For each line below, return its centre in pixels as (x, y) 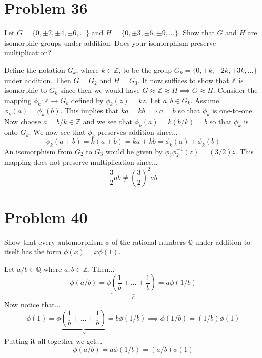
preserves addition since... (138, 132)
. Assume (205, 100)
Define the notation (35, 69)
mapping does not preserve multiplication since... (81, 162)
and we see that (107, 121)
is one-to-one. (233, 111)
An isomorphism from (38, 151)
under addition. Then (38, 80)
